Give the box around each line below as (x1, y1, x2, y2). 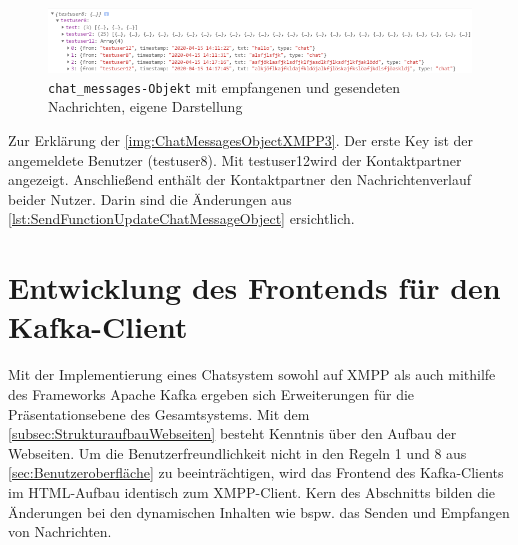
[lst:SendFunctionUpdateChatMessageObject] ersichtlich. (8, 208, 355, 229)
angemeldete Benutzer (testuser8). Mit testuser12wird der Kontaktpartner (8, 149, 462, 170)
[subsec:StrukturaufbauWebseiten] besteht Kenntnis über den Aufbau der (8, 423, 457, 444)
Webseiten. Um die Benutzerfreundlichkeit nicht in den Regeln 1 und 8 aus (8, 442, 467, 463)
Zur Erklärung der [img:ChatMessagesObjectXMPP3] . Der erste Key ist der (8, 130, 474, 151)
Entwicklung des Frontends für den (8, 267, 501, 308)
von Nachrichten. (8, 521, 112, 542)
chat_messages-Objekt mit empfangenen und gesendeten (48, 76, 401, 97)
